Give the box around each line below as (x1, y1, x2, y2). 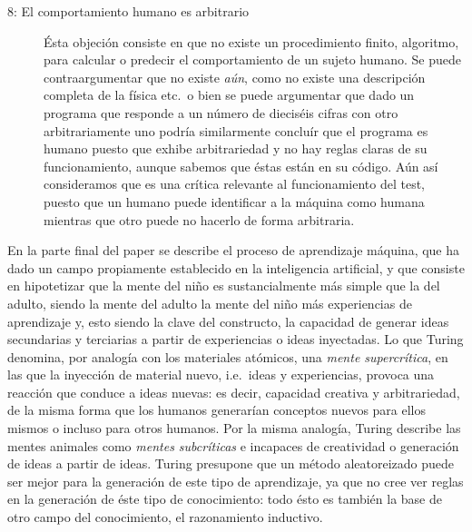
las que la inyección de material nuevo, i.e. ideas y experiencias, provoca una (7, 365, 435, 384)
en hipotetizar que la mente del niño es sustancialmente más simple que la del (7, 276, 440, 295)
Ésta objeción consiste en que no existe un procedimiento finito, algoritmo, (44, 32, 459, 51)
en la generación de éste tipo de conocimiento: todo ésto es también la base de (7, 489, 442, 508)
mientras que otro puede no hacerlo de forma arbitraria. (44, 210, 355, 229)
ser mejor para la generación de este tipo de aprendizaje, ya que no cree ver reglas (7, 471, 464, 490)
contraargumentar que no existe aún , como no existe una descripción (44, 67, 426, 86)
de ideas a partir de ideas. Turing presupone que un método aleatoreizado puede (7, 454, 454, 473)
